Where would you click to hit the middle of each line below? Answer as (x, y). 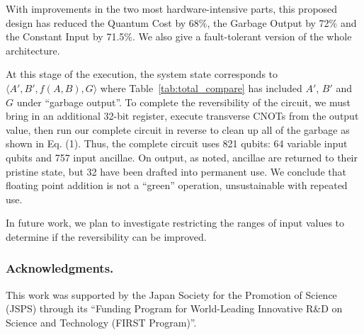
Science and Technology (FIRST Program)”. (101, 322)
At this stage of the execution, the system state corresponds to (142, 74)
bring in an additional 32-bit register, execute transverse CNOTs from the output (182, 116)
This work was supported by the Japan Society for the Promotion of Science (171, 294)
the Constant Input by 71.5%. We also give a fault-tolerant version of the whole (179, 36)
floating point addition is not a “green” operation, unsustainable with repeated (177, 185)
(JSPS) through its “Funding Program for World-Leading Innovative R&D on (174, 308)
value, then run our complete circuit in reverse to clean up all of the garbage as (178, 129)
